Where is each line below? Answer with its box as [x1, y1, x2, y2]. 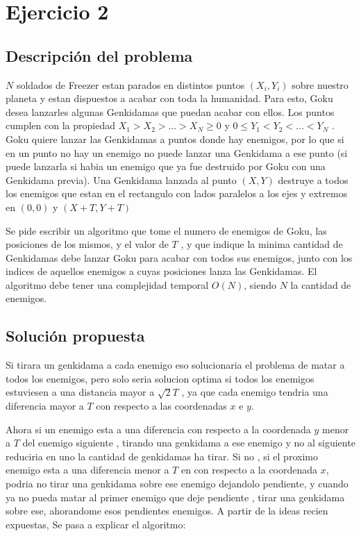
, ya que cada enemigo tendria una [181, 385, 328, 399]
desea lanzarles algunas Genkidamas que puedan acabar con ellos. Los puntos [6, 104, 335, 119]
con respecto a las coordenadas [96, 399, 227, 413]
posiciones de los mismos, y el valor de [6, 237, 169, 251]
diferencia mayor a [6, 399, 84, 413]
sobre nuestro [292, 77, 349, 92]
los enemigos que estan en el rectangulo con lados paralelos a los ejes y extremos [6, 186, 348, 201]
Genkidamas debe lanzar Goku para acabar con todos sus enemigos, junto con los [6, 250, 353, 265]
